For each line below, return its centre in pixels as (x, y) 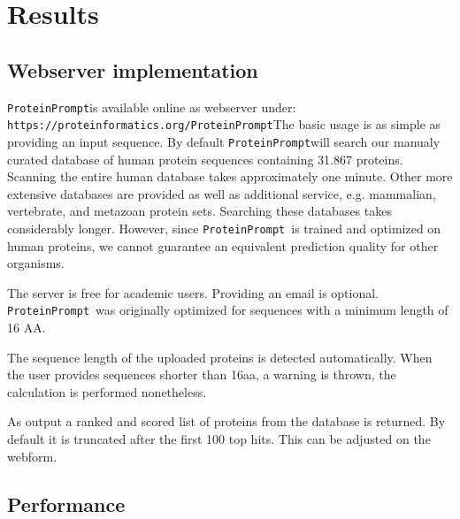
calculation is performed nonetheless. (107, 391)
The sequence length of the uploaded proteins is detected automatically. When (220, 357)
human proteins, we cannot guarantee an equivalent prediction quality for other (223, 245)
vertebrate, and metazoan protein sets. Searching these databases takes (199, 211)
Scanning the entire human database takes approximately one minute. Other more (230, 176)
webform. (32, 456)
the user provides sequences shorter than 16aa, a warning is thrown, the (202, 374)
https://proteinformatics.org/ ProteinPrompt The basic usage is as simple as (224, 124)
